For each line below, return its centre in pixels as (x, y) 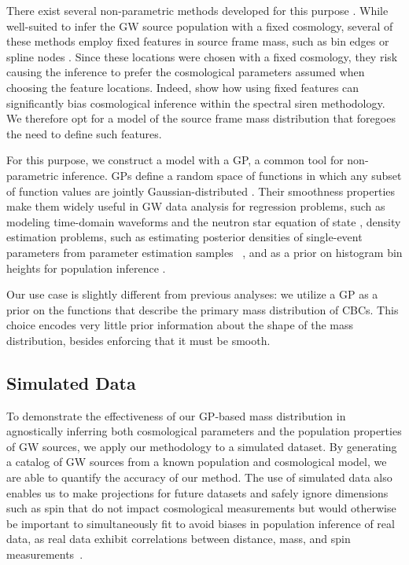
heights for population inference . (86, 268)
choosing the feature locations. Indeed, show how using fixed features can (183, 87)
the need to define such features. (84, 133)
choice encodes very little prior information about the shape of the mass (180, 325)
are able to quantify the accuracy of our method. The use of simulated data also (199, 477)
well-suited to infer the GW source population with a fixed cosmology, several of (200, 26)
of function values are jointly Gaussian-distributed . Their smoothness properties (201, 191)
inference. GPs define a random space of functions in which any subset (232, 175)
